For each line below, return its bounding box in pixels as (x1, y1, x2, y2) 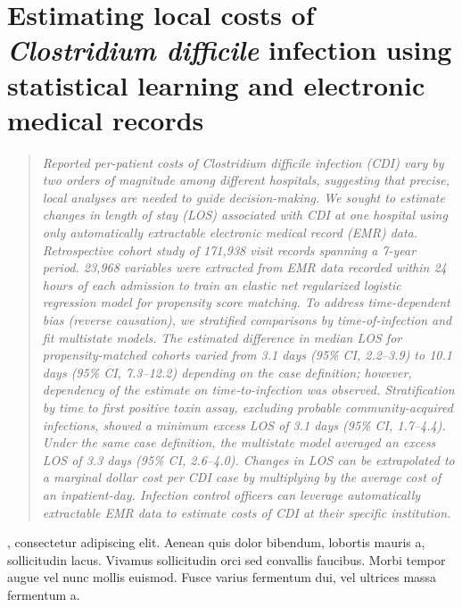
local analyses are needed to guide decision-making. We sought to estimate (42, 187, 445, 206)
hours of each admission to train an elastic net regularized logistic (42, 275, 401, 294)
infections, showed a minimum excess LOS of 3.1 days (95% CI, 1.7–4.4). (42, 415, 446, 434)
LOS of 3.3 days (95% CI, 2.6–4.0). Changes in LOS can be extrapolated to (42, 450, 455, 469)
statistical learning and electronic (7, 66, 425, 103)
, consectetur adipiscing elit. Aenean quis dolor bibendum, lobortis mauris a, (7, 533, 425, 552)
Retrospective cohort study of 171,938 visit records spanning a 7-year (42, 240, 417, 259)
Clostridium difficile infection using (7, 31, 452, 69)
